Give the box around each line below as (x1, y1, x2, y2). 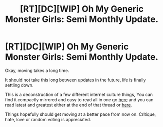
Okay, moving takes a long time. (5, 67, 69, 73)
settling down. (5, 82, 34, 88)
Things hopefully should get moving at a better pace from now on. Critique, (5, 111, 156, 117)
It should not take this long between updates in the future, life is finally (5, 77, 146, 83)
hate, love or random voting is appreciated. (5, 116, 91, 122)
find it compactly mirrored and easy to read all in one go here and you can (5, 96, 154, 103)
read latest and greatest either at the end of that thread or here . (5, 102, 132, 108)
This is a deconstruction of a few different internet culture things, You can (5, 91, 153, 97)
